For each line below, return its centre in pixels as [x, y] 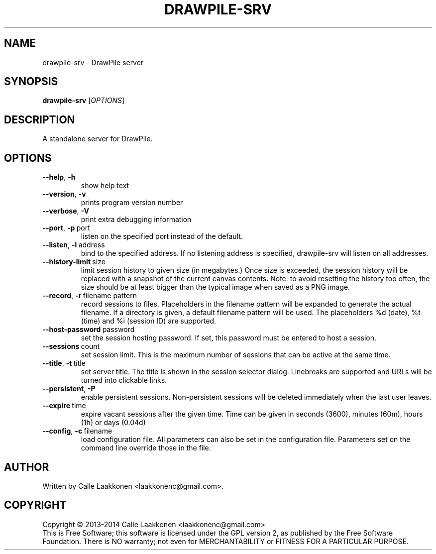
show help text [105, 186]
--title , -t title [64, 363]
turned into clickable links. [124, 380]
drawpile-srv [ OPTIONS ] [84, 101]
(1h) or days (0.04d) [113, 423]
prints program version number [132, 203]
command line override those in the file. [146, 448]
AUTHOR [27, 467]
